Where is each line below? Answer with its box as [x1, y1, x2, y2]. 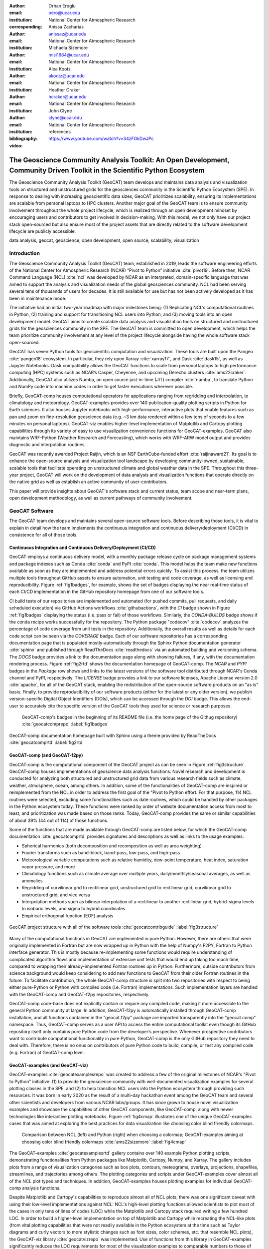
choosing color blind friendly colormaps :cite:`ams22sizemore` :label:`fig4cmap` [21, 1139, 186, 1145]
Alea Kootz [48, 65, 71, 72]
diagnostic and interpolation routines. [9, 442, 86, 448]
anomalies [21, 877, 43, 884]
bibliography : [9, 135, 38, 142]
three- [245, 465, 259, 471]
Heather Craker [48, 86, 80, 92]
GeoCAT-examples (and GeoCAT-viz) [9, 1062, 88, 1068]
